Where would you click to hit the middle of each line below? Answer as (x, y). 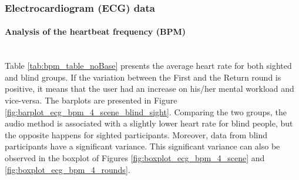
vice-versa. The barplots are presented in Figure (91, 100)
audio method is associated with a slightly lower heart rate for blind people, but (149, 123)
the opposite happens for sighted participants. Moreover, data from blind (136, 134)
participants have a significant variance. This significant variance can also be (142, 146)
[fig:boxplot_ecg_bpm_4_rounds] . (68, 169)
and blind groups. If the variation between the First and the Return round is (143, 77)
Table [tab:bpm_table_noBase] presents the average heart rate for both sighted (148, 66)
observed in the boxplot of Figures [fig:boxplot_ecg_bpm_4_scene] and (135, 157)
